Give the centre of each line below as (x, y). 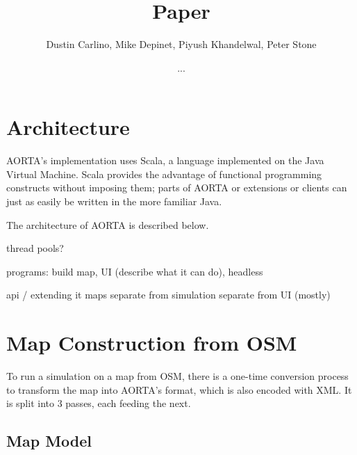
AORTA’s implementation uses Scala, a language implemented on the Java (165, 160)
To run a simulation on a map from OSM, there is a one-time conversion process (177, 376)
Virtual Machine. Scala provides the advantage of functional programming (164, 174)
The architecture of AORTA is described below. (108, 224)
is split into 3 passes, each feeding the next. (99, 403)
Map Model (49, 441)
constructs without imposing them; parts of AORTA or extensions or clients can (177, 187)
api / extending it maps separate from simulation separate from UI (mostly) (168, 295)
